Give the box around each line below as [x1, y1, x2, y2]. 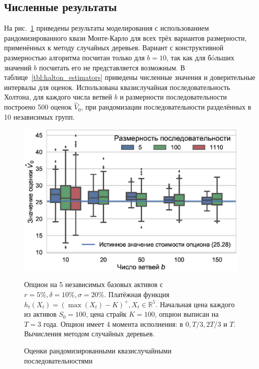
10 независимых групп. [4, 111, 75, 122]
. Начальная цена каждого [155, 299, 235, 309]
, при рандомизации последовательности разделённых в [81, 102, 251, 112]
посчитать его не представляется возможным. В [39, 62, 185, 72]
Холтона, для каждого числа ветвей [4, 91, 112, 102]
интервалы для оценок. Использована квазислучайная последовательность [4, 81, 230, 92]
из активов [24, 309, 57, 319]
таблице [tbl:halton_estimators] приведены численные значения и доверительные [4, 72, 255, 82]
